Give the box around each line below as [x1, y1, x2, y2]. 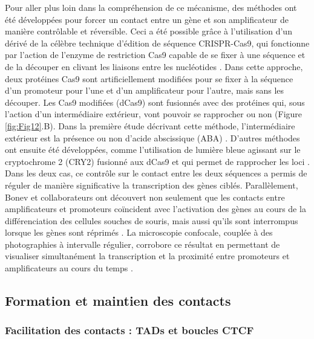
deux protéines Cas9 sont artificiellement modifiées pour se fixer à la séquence [5, 72, 293, 85]
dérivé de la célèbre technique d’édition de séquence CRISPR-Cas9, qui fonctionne [5, 36, 310, 49]
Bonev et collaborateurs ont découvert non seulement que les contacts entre [5, 190, 285, 203]
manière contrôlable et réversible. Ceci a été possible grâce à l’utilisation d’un [5, 25, 292, 37]
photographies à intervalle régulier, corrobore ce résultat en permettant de [5, 237, 280, 250]
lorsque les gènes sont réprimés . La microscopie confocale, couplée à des [5, 226, 273, 239]
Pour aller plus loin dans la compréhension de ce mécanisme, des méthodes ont [5, 1, 297, 13]
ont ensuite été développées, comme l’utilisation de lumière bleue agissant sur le [5, 143, 301, 156]
